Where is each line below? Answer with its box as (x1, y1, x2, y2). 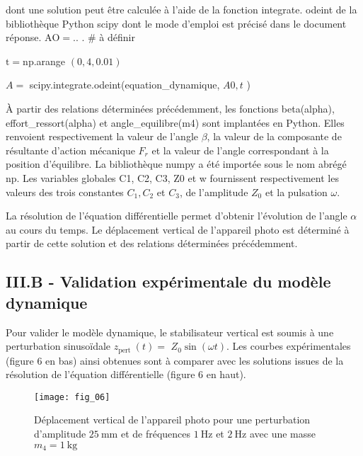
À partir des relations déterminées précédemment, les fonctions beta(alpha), (6, 101, 335, 115)
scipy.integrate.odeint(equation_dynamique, (29, 77, 220, 92)
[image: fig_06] (34, 392, 110, 402)
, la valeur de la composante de (207, 129, 342, 144)
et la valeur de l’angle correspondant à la (151, 142, 329, 157)
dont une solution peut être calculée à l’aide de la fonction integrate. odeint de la (6, 2, 357, 16)
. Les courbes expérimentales (226, 338, 351, 353)
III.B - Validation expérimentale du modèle (6, 270, 331, 292)
